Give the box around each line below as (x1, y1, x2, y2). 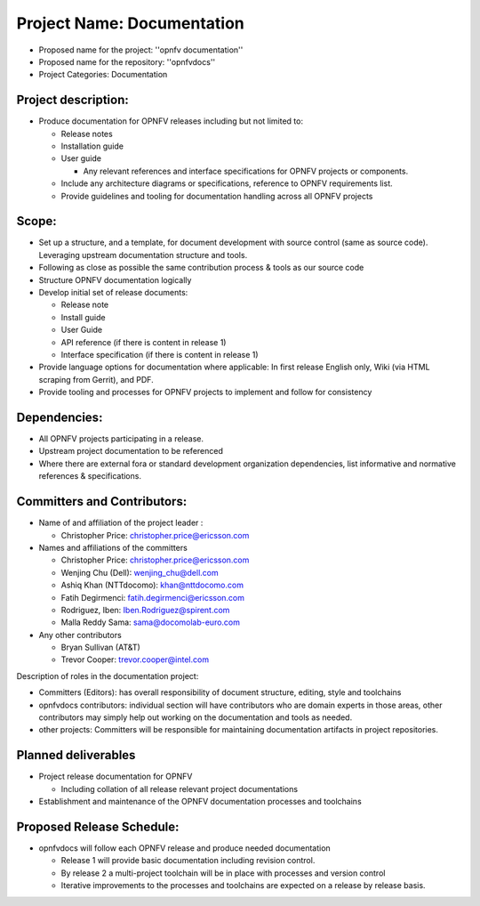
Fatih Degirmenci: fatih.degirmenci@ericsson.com (60, 592, 244, 603)
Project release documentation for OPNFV (38, 771, 193, 782)
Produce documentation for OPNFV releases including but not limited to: (38, 116, 304, 126)
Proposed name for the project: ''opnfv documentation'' (38, 44, 244, 55)
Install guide (60, 311, 106, 322)
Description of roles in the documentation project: (16, 670, 199, 681)
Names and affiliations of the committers (38, 542, 188, 553)
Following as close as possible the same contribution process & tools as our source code (38, 263, 364, 273)
